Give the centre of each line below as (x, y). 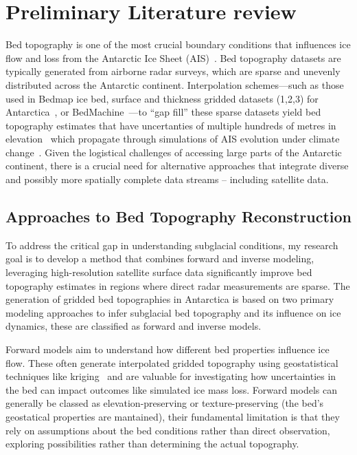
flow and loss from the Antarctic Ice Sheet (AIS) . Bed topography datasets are (173, 57)
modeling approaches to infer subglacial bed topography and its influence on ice (173, 312)
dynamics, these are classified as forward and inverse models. (134, 326)
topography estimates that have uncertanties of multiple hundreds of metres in (171, 125)
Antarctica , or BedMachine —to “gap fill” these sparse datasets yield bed (163, 112)
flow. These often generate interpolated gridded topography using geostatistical (172, 362)
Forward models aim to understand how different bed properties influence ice (168, 349)
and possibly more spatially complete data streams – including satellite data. (167, 179)
